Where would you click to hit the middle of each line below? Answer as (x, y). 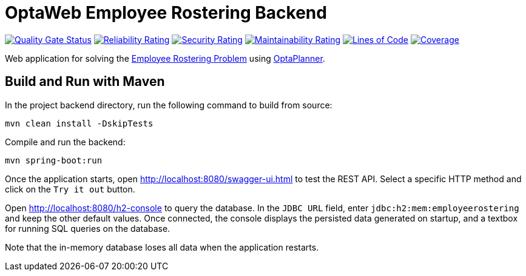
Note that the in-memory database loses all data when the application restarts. (162, 247)
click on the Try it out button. (70, 189)
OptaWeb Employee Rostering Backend (166, 13)
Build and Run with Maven (85, 82)
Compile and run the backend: (65, 142)
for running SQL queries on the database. (88, 228)
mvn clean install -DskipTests (79, 123)
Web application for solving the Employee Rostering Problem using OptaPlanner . (165, 58)
